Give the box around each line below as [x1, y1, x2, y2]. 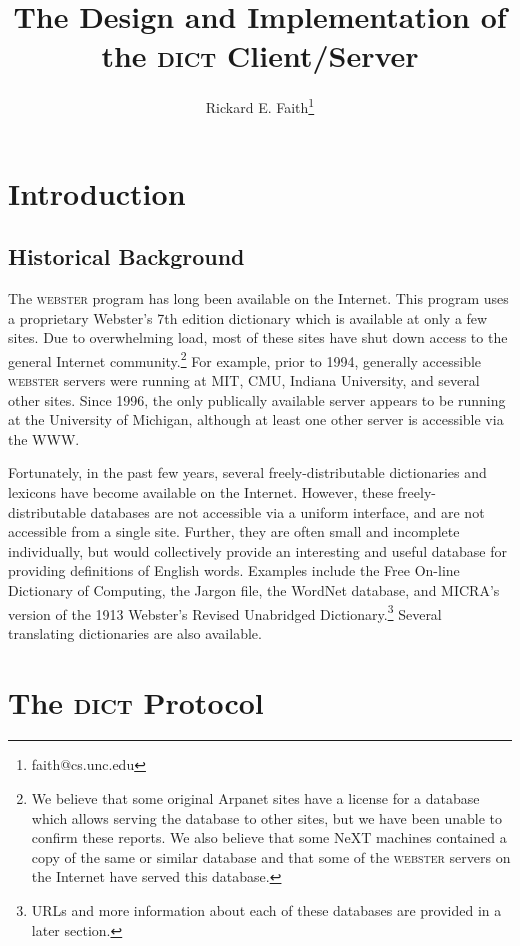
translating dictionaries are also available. [8, 622, 262, 643]
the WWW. [8, 428, 80, 449]
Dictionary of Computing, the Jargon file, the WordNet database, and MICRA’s [8, 579, 500, 600]
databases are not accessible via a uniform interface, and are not [90, 501, 485, 522]
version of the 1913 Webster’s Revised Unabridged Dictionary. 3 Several [8, 600, 442, 624]
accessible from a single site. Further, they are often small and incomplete [8, 521, 460, 542]
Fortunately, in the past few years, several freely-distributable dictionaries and [8, 462, 487, 483]
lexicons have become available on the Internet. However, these [8, 481, 394, 502]
